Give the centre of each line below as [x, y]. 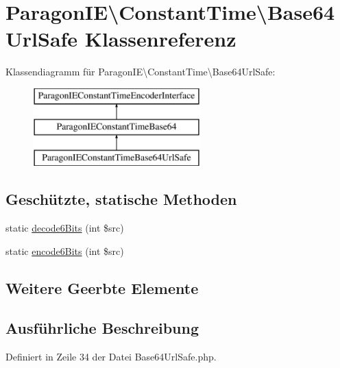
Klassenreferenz [160, 39]
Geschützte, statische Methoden [121, 199]
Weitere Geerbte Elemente [102, 287]
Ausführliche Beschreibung [102, 328]
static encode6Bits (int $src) [65, 250]
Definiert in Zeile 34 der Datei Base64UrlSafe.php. [111, 357]
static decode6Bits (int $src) [65, 228]
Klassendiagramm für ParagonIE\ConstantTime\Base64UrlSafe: [141, 72]
